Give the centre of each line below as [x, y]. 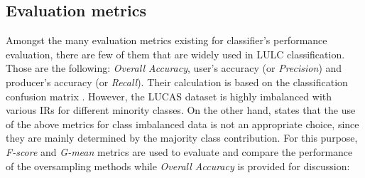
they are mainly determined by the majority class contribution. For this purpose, [182, 138]
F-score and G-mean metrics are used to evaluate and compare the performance [179, 151]
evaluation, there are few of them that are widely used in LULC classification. [175, 54]
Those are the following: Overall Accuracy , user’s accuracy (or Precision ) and [174, 68]
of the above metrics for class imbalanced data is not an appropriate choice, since [182, 124]
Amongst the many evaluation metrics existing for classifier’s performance [167, 40]
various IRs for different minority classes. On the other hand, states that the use [181, 110]
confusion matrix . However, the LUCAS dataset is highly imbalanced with [169, 96]
